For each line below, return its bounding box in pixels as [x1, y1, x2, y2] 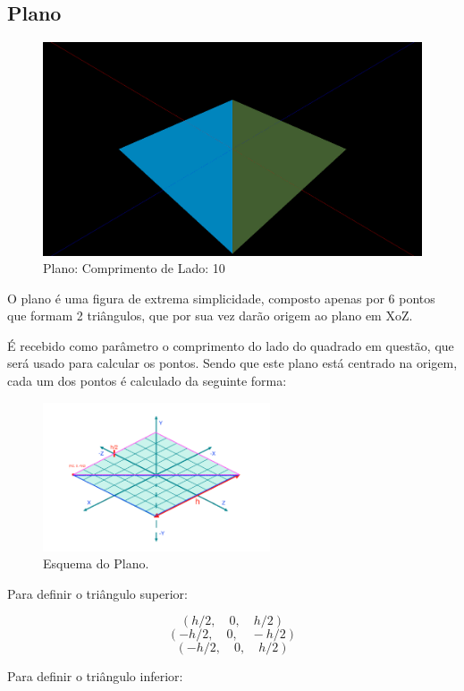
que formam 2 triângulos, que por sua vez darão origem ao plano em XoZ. [7, 306, 413, 325]
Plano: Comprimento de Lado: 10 [43, 259, 225, 277]
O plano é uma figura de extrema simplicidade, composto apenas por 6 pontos [7, 288, 435, 307]
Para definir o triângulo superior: [7, 584, 188, 602]
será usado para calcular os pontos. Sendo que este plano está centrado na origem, [7, 354, 458, 372]
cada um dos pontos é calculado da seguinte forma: [7, 371, 287, 390]
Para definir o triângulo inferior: [7, 667, 183, 686]
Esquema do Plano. [43, 554, 149, 573]
